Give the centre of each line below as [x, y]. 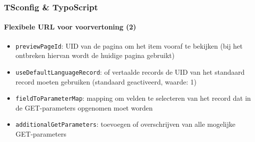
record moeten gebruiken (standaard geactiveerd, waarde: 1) [106, 81]
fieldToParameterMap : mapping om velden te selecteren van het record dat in [133, 98]
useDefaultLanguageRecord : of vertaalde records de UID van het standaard [130, 71]
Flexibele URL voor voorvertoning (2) [70, 27]
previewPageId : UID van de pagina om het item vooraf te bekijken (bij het [129, 45]
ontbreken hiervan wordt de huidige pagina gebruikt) [95, 55]
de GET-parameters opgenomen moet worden [84, 107]
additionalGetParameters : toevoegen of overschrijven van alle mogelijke [125, 124]
